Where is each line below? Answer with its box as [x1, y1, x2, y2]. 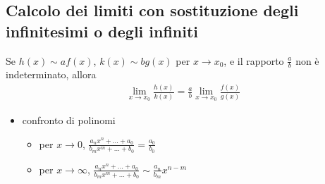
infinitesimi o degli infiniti [6, 20, 199, 42]
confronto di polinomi [22, 112, 116, 127]
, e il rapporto [223, 53, 284, 68]
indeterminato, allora [6, 67, 97, 82]
